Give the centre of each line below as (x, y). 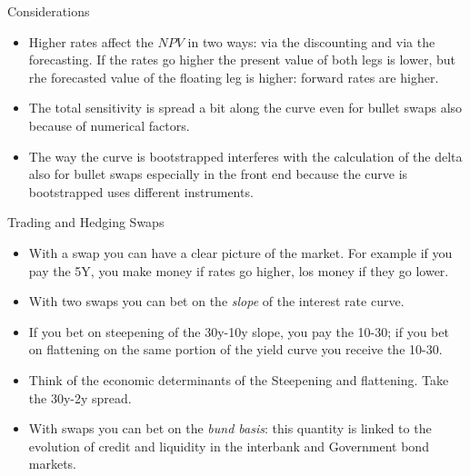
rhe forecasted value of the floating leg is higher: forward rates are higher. (234, 77)
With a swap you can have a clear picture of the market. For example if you (240, 252)
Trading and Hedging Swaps (86, 222)
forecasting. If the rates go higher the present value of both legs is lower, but (242, 59)
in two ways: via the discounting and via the (311, 41)
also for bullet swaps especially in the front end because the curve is (218, 174)
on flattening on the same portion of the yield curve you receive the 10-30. (235, 349)
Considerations (49, 11)
